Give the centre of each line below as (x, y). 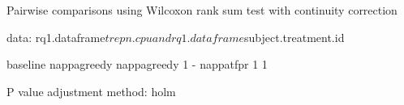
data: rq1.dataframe (56, 37)
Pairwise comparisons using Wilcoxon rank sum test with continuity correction (202, 10)
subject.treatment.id (294, 37)
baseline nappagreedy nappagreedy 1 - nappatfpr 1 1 (137, 64)
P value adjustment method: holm (91, 91)
